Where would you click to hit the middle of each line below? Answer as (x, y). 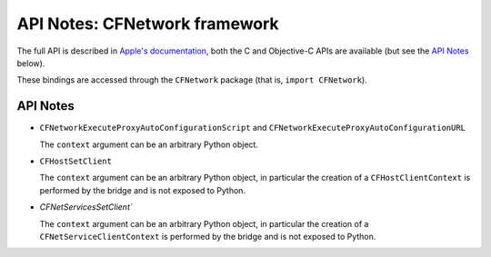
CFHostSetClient (76, 162)
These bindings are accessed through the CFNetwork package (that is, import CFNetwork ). (192, 80)
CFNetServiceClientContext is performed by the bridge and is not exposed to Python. (208, 236)
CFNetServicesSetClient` (86, 207)
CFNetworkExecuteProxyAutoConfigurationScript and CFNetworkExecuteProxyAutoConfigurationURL (253, 128)
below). (31, 63)
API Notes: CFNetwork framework (148, 24)
